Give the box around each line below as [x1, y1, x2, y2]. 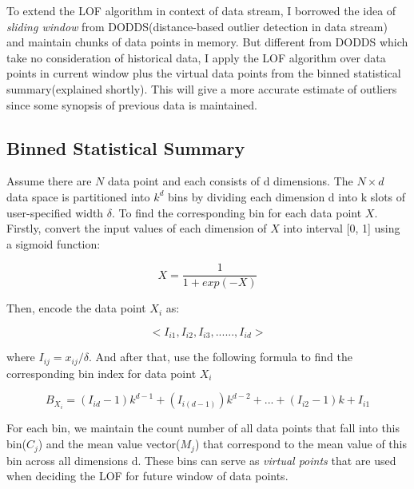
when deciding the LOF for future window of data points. [6, 467, 289, 484]
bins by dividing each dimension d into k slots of [168, 188, 406, 205]
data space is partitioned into [6, 188, 150, 205]
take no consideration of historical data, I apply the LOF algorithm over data [6, 49, 386, 66]
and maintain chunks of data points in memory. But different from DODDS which [6, 34, 408, 50]
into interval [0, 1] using [283, 220, 400, 237]
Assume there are [6, 173, 92, 189]
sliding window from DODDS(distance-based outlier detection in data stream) [6, 18, 388, 34]
